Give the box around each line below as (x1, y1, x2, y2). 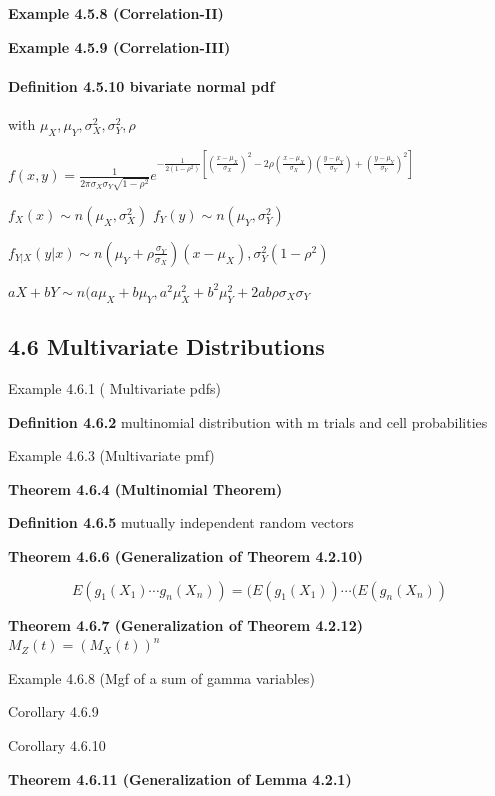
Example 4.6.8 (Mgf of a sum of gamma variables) (8, 667, 315, 688)
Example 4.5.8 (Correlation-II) (8, 3, 224, 23)
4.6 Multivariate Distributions (8, 331, 325, 362)
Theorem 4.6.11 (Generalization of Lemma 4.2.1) (8, 768, 352, 789)
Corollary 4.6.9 (8, 701, 99, 722)
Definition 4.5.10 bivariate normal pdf (8, 75, 275, 96)
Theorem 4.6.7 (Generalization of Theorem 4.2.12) (8, 614, 363, 635)
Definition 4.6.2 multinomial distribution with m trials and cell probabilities (8, 411, 488, 432)
